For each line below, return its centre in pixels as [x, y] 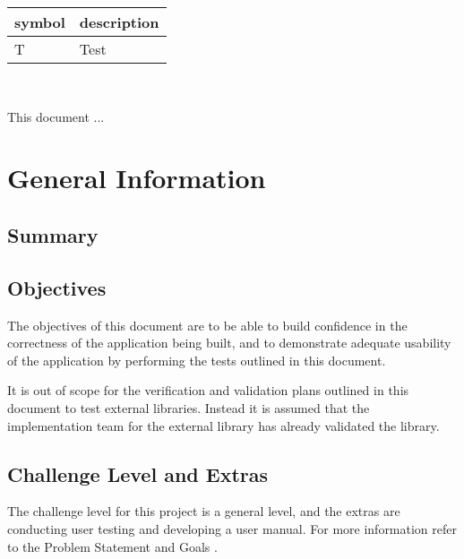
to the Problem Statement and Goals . [112, 546]
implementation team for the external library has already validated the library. [223, 425]
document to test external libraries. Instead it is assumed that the [189, 407]
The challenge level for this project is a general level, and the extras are [204, 511]
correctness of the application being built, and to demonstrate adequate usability [229, 343]
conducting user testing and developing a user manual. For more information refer [232, 528]
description [119, 22]
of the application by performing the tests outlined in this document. [197, 360]
